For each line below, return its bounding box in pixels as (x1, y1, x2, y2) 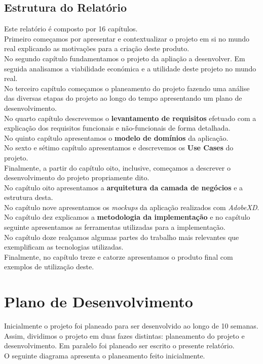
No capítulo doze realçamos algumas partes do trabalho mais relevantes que (4, 231, 239, 242)
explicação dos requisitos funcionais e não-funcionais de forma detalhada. (4, 123, 231, 133)
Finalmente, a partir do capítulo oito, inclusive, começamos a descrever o (4, 162, 231, 173)
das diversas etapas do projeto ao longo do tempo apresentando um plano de (4, 93, 242, 103)
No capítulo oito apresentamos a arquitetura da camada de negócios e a (4, 182, 243, 192)
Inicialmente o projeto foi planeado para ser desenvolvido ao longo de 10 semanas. (4, 320, 258, 331)
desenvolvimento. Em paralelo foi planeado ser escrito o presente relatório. (4, 340, 235, 351)
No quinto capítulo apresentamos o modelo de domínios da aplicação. (4, 132, 229, 143)
